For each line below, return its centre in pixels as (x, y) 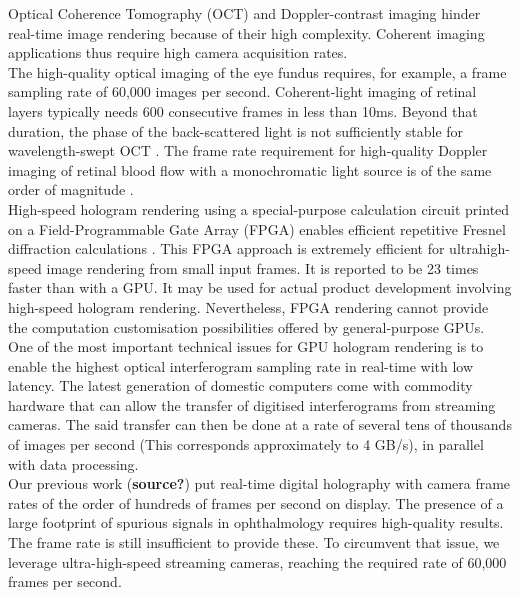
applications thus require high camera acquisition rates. (178, 52)
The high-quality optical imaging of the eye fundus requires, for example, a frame (257, 71)
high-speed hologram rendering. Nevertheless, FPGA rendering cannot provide (248, 306)
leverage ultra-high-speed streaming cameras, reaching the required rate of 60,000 (257, 561)
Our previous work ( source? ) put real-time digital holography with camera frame (259, 483)
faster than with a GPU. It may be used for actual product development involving (260, 287)
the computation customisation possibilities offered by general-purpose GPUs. (246, 326)
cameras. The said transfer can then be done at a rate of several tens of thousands (260, 424)
